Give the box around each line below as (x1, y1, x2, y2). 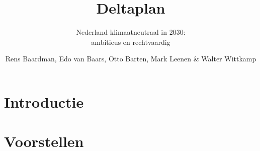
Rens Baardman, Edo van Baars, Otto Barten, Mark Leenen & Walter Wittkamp (5, 53, 256, 64)
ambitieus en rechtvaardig (91, 36, 170, 47)
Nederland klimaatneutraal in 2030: (76, 27, 186, 37)
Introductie (4, 91, 84, 112)
